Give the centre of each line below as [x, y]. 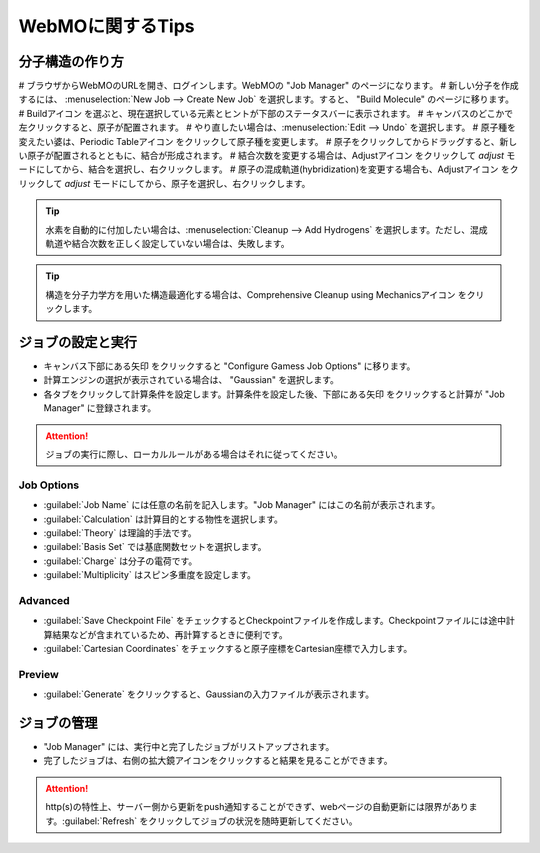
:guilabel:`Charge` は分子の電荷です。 [120, 561]
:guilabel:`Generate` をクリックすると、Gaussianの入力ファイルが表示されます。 [209, 694]
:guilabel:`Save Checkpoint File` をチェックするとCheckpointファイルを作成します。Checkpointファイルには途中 [275, 621]
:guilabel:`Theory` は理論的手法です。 [120, 532]
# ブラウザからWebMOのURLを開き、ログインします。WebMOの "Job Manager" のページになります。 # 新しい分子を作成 [268, 86]
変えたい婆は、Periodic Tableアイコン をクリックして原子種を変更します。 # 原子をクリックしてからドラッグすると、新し [268, 141]
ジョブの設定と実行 [77, 341]
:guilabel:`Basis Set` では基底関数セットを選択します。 [155, 547]
